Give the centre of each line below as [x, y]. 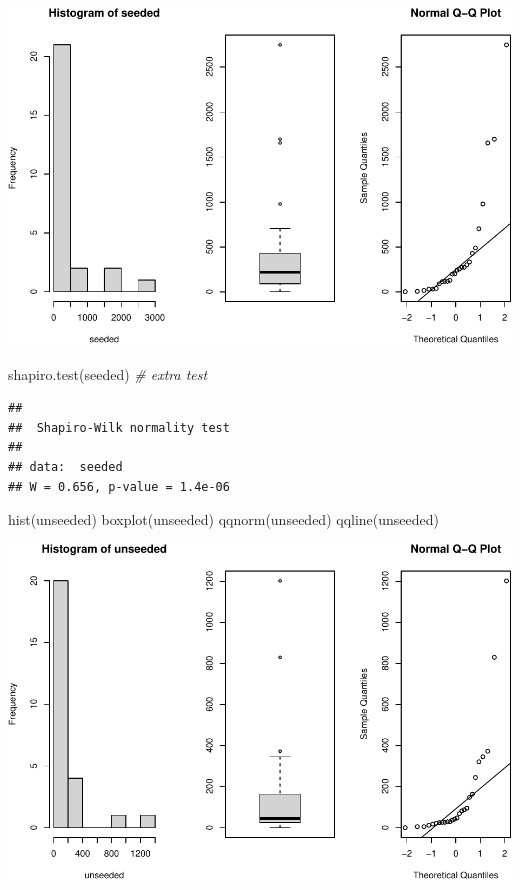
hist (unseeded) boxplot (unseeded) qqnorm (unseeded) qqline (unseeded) [224, 519]
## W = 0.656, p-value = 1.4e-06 [119, 486]
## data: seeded [65, 466]
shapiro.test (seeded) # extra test [108, 373]
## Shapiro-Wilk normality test [119, 427]
